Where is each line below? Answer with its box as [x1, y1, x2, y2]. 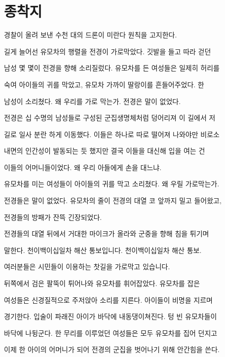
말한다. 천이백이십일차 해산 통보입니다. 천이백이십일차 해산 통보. [4, 245, 202, 255]
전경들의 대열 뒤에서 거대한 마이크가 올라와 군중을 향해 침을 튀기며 [4, 228, 209, 239]
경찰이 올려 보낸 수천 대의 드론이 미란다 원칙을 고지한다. [4, 30, 177, 40]
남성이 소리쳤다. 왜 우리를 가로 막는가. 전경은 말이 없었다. [4, 96, 181, 106]
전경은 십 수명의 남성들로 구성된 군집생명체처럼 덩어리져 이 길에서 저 [4, 112, 216, 123]
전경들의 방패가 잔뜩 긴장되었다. [4, 212, 102, 222]
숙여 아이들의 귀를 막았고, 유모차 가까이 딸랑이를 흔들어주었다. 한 [4, 79, 204, 89]
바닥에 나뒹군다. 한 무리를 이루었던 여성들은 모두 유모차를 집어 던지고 [4, 327, 218, 338]
